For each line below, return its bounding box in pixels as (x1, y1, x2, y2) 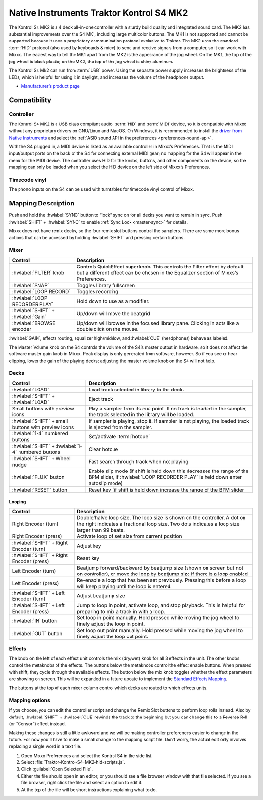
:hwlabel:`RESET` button (12, 486, 68, 493)
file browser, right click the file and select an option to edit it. (21, 780, 143, 786)
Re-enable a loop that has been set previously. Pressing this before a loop (77, 576, 246, 583)
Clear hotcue (88, 446, 118, 452)
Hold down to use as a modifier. (76, 298, 150, 305)
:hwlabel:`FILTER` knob (12, 269, 65, 276)
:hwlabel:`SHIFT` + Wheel (12, 455, 71, 462)
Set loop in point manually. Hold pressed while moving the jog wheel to (77, 614, 240, 621)
